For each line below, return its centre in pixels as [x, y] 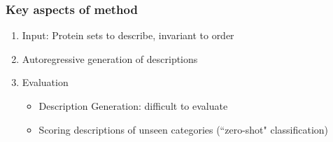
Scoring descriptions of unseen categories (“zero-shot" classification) [184, 129]
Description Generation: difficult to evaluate [133, 106]
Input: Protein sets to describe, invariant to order [128, 35]
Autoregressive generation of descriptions [110, 58]
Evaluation [45, 82]
